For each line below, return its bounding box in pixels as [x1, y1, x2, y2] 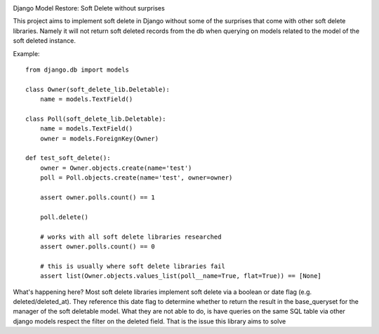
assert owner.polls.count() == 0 [39, 242, 156, 250]
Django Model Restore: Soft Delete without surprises [13, 4, 165, 12]
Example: [13, 49, 40, 58]
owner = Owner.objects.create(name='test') [39, 163, 192, 172]
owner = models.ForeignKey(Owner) [39, 134, 159, 142]
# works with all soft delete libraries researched [39, 232, 222, 241]
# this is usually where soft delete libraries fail [39, 262, 226, 270]
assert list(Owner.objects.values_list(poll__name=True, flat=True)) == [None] [39, 272, 322, 280]
